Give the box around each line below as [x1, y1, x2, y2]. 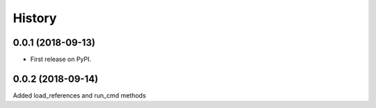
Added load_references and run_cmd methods [13, 91, 146, 100]
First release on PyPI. [30, 55, 92, 64]
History [13, 10, 57, 26]
